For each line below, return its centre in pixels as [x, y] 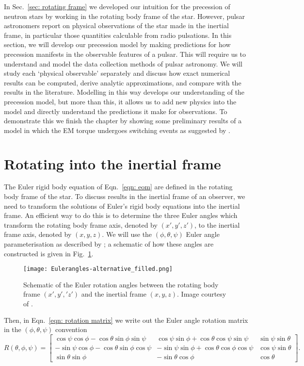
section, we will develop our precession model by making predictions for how [117, 44]
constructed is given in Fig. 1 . [49, 253]
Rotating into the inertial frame [112, 163]
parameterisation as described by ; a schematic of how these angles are [109, 244]
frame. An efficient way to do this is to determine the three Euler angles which [121, 215]
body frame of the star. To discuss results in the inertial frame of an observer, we [125, 196]
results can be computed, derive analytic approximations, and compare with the [123, 82]
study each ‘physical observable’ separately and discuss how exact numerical [117, 73]
